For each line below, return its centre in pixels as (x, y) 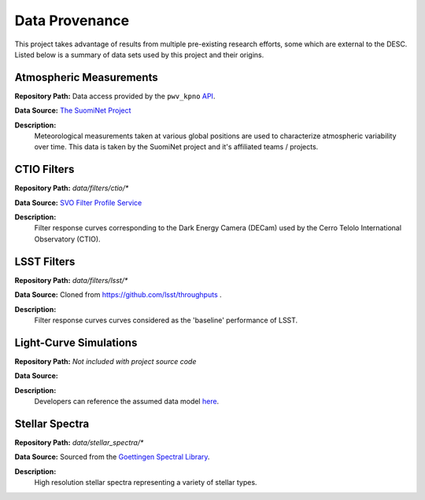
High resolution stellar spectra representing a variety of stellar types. (146, 483)
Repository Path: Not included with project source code (105, 361)
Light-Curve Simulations (76, 342)
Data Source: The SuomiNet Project (73, 111)
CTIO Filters (44, 169)
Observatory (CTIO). (68, 239)
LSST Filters (45, 261)
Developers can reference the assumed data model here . (127, 402)
